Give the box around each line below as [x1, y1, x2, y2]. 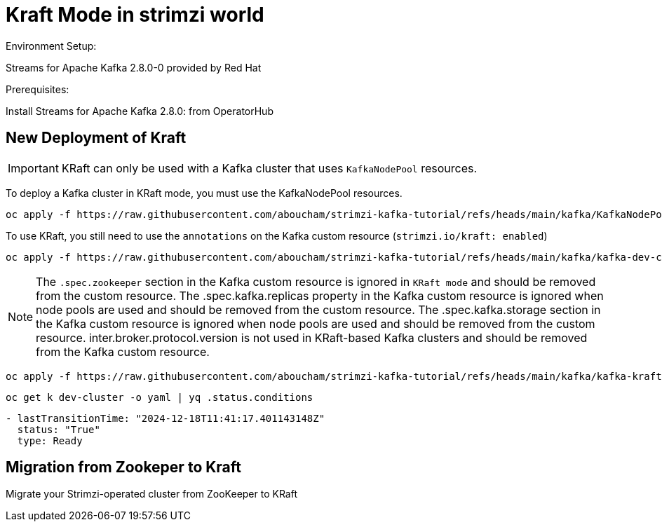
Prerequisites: [6, 83, 69, 95]
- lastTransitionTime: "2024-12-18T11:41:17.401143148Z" [6, 412, 325, 424]
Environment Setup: [6, 39, 97, 52]
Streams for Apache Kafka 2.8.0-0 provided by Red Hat [6, 61, 262, 74]
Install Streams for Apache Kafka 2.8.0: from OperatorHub [6, 104, 273, 117]
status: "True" [17, 423, 100, 435]
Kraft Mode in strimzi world [6, 3, 264, 27]
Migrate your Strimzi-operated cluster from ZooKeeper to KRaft [6, 488, 298, 500]
